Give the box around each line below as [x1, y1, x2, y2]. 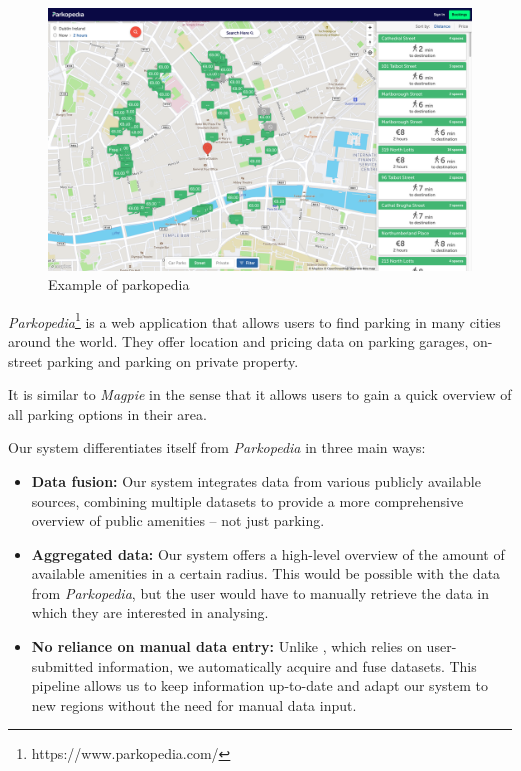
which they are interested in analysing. [31, 602, 269, 623]
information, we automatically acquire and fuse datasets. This [97, 655, 477, 676]
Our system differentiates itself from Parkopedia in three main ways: [8, 437, 426, 458]
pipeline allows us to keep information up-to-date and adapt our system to [31, 675, 488, 696]
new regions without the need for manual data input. [31, 694, 357, 715]
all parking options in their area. [8, 403, 207, 424]
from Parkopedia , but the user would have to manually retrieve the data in [31, 582, 490, 603]
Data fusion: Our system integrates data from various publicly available [31, 470, 481, 491]
